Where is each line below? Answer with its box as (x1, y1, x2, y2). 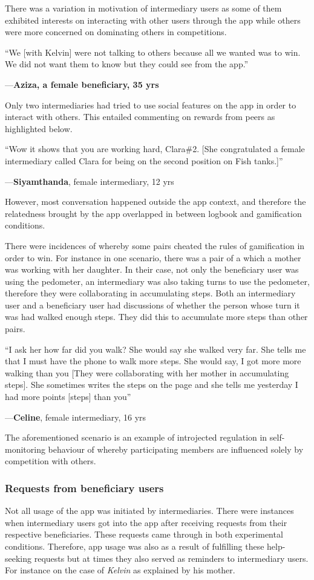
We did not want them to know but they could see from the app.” (5, 58, 249, 70)
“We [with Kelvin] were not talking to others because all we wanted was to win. (5, 45, 301, 58)
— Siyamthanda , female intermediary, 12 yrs (5, 175, 174, 187)
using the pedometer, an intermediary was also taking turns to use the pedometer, (5, 275, 310, 287)
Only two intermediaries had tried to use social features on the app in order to (5, 98, 296, 111)
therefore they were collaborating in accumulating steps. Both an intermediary (5, 287, 296, 299)
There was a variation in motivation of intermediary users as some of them (5, 2, 282, 14)
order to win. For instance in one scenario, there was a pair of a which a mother (5, 251, 301, 264)
